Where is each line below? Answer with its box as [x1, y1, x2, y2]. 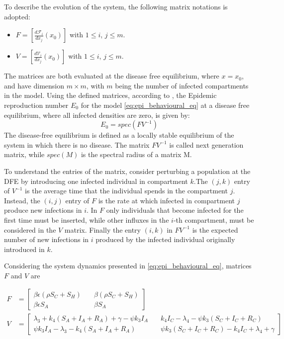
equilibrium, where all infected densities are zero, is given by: [4, 109, 190, 120]
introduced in [4, 244, 45, 254]
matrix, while [4, 149, 45, 160]
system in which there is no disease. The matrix [4, 139, 150, 150]
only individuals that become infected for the [106, 205, 244, 215]
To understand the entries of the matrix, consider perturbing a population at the [4, 166, 251, 176]
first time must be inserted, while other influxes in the [4, 214, 169, 225]
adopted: [4, 11, 30, 21]
